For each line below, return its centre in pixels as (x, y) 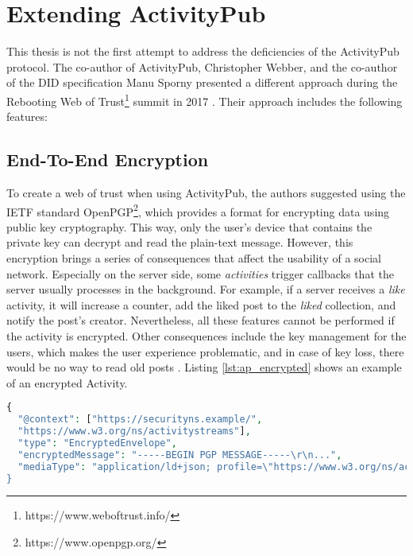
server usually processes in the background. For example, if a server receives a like (206, 289)
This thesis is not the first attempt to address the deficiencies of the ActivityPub (203, 51)
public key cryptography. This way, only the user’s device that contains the (189, 226)
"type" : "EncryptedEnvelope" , (97, 443)
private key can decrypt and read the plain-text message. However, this (180, 242)
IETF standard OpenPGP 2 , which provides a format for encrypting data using (198, 210)
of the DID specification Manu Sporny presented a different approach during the (202, 82)
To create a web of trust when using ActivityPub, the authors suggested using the (206, 192)
